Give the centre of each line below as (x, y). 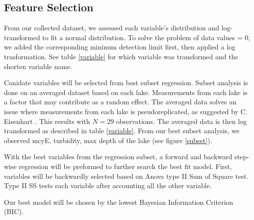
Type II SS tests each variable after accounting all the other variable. (108, 185)
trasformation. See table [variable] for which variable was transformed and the (121, 56)
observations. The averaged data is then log (181, 121)
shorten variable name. (38, 66)
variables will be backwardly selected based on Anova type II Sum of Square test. (126, 176)
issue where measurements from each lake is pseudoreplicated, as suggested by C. (126, 111)
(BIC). (14, 211)
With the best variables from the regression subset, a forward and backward (118, 157)
